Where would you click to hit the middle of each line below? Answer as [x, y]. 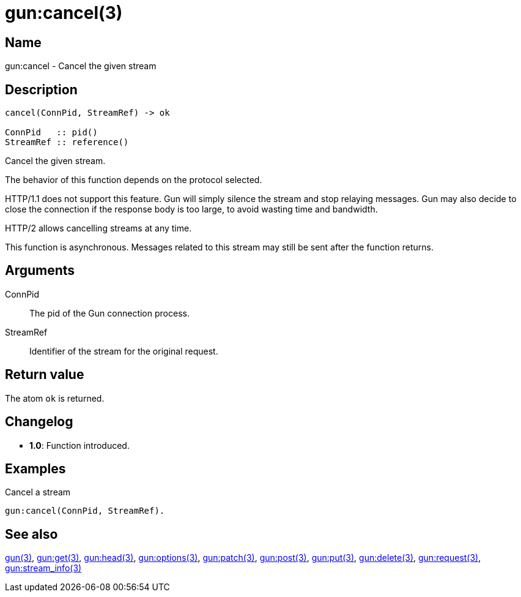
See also [31, 534]
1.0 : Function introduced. [79, 445]
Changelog [39, 422]
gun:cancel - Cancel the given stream [81, 66]
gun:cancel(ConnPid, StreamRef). [85, 511]
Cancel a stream [38, 492]
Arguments [40, 271]
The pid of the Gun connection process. [109, 313]
